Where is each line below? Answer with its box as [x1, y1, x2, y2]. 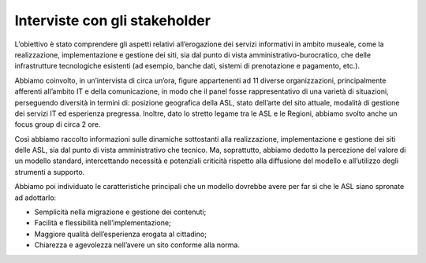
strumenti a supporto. [14, 167, 85, 176]
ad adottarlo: [14, 193, 57, 202]
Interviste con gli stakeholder [14, 12, 211, 29]
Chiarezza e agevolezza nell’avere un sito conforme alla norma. [34, 240, 241, 250]
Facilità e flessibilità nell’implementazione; [34, 218, 171, 228]
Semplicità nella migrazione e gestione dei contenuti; [34, 207, 207, 217]
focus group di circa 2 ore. [14, 120, 101, 129]
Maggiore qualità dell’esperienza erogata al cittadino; [34, 229, 207, 239]
